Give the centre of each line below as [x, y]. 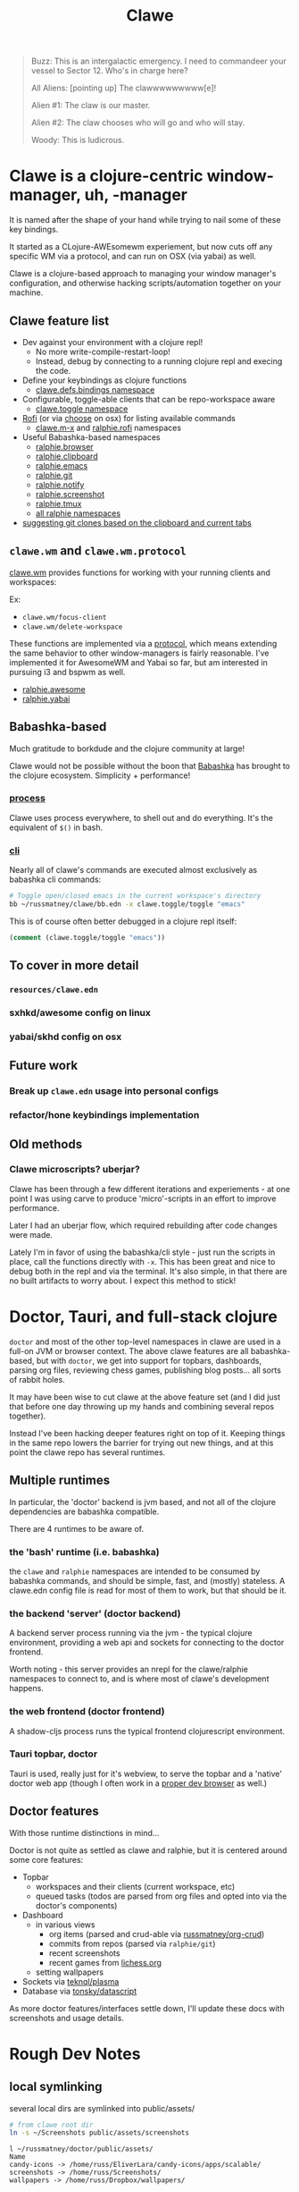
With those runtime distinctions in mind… [84, 1832]
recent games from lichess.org [105, 1962]
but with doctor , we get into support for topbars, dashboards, [149, 1360]
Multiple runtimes [59, 1481]
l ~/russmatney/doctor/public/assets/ [81, 2149]
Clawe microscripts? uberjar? [75, 1170]
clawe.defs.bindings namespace [95, 389]
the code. [53, 370]
